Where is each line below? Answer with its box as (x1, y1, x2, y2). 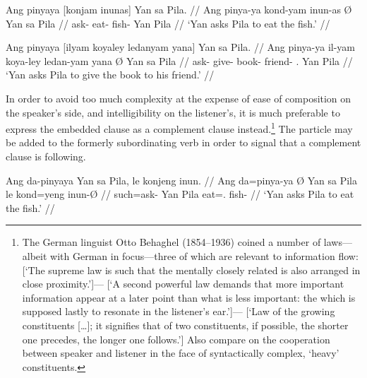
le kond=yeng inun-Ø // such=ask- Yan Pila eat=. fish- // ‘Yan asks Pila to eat (6, 187, 354, 201)
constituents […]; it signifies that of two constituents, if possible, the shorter (22, 317, 349, 332)
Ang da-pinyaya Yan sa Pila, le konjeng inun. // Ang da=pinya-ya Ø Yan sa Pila (6, 172, 357, 187)
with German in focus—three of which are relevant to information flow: (50, 248, 359, 263)
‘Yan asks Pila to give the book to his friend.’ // (6, 67, 215, 82)
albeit (22, 248, 47, 263)
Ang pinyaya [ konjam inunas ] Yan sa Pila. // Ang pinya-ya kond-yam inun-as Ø (6, 2, 352, 16)
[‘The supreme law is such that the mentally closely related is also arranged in (22, 262, 361, 277)
